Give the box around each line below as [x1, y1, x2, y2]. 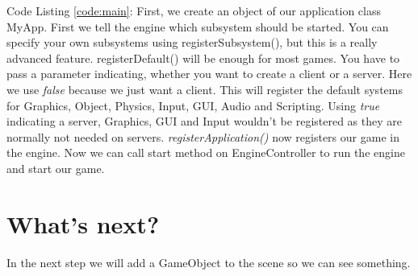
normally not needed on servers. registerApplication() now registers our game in [6, 128, 399, 145]
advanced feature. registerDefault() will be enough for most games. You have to [6, 49, 400, 66]
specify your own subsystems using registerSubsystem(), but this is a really [6, 34, 378, 51]
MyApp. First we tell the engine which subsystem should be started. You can [6, 18, 389, 35]
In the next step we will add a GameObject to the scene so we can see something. [6, 253, 411, 270]
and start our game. [6, 159, 105, 176]
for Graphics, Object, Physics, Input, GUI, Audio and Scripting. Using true [6, 97, 380, 113]
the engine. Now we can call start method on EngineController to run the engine [6, 144, 405, 161]
